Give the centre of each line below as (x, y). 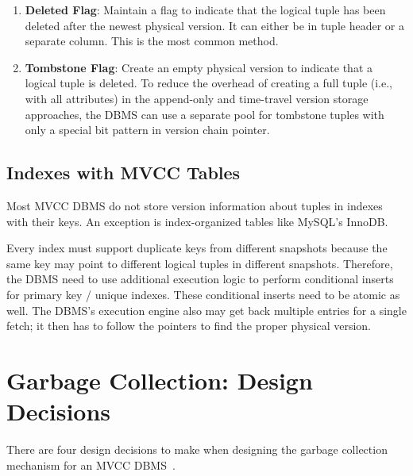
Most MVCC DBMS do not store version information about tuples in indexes (195, 205)
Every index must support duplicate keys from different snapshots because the (197, 248)
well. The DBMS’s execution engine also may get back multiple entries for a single (206, 310)
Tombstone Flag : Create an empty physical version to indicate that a (199, 67)
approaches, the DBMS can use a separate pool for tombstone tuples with (205, 114)
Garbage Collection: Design (160, 380)
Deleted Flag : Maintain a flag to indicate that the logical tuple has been (205, 10)
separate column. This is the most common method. (152, 41)
